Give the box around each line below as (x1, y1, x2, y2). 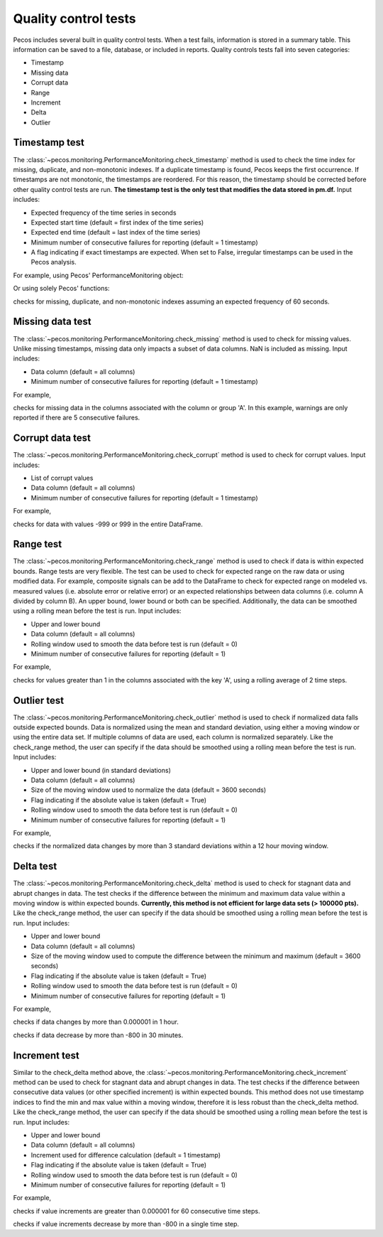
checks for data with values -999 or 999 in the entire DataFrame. (13, 520, 204, 528)
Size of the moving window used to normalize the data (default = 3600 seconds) (30, 786, 267, 794)
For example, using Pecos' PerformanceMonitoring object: (13, 271, 184, 279)
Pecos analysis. (30, 258, 77, 267)
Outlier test (13, 694, 64, 707)
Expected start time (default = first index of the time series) (30, 218, 204, 227)
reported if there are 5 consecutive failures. (13, 413, 140, 422)
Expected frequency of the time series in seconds (30, 208, 177, 217)
